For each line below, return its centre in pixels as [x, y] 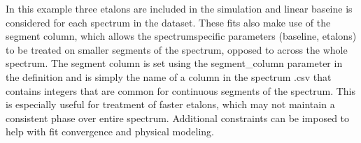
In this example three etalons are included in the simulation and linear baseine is [179, 8]
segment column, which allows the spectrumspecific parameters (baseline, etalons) [181, 36]
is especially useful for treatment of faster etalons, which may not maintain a [170, 104]
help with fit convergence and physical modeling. [110, 131]
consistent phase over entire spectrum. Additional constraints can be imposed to [178, 118]
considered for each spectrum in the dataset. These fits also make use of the [168, 22]
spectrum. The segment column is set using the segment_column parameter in [174, 63]
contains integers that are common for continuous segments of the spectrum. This [180, 90]
